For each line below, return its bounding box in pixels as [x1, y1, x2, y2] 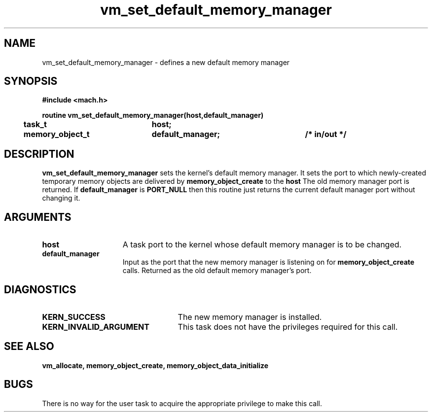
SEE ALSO [4, 340, 54, 353]
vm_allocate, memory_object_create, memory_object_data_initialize [42, 361, 269, 370]
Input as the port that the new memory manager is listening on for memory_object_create [122, 258, 415, 267]
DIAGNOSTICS [4, 283, 76, 296]
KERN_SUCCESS [42, 312, 106, 322]
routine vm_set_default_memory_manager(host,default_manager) [42, 111, 264, 120]
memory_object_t [23, 129, 90, 139]
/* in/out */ [305, 129, 347, 139]
